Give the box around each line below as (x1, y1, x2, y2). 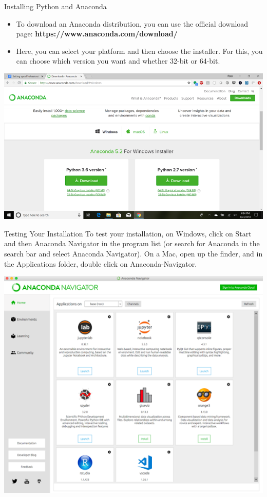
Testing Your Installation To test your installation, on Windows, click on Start (4, 228, 252, 238)
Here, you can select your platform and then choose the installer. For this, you (16, 45, 263, 56)
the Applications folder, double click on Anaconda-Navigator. (4, 258, 197, 269)
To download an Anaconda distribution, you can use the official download (16, 18, 249, 29)
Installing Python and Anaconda (4, 1, 107, 11)
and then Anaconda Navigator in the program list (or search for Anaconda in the (4, 238, 260, 249)
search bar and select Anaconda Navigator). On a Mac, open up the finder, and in (4, 248, 263, 259)
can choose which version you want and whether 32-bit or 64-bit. (16, 55, 220, 66)
